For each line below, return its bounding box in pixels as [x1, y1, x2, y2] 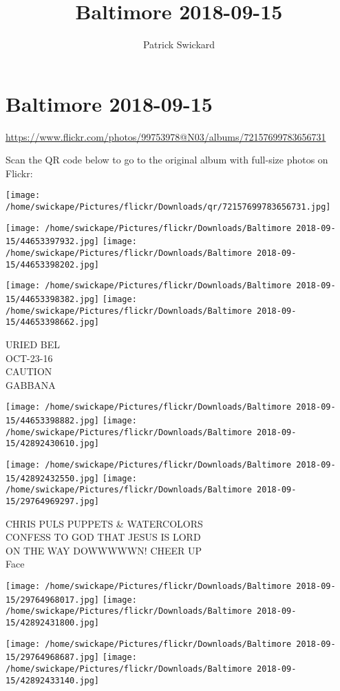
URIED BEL [6, 337, 60, 351]
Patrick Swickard [142, 37, 215, 52]
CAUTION [6, 364, 52, 379]
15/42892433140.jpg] [6, 675, 100, 685]
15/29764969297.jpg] [6, 496, 100, 506]
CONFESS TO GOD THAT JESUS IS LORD [6, 530, 201, 544]
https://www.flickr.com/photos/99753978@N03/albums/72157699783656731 [6, 129, 326, 143]
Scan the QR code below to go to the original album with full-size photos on [6, 152, 328, 167]
